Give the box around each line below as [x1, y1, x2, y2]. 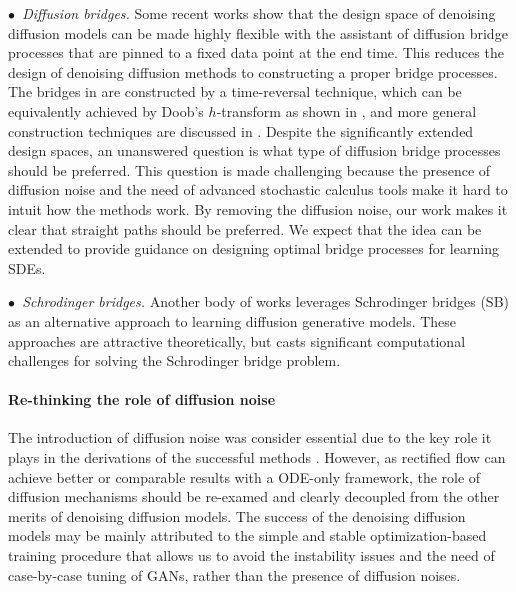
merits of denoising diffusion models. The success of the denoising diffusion [8, 505, 466, 526]
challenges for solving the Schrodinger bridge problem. [8, 350, 341, 371]
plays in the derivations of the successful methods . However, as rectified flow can [8, 447, 506, 468]
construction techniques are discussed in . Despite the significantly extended [8, 120, 474, 141]
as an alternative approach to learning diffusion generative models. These [8, 310, 457, 331]
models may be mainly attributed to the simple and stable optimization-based [8, 525, 487, 546]
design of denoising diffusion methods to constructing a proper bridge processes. [8, 61, 498, 82]
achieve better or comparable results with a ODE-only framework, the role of [8, 466, 481, 487]
